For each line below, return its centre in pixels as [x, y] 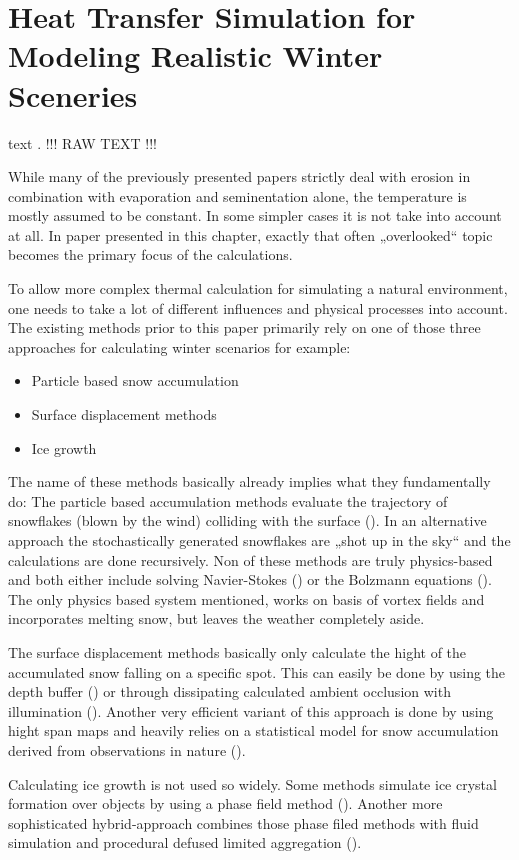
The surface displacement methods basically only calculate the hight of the [237, 651]
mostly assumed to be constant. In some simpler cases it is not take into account [255, 215]
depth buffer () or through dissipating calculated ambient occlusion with [229, 691]
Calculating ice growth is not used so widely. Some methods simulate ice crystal [252, 783]
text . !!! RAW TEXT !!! [82, 142]
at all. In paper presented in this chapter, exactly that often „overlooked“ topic [250, 234]
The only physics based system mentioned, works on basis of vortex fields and [246, 598]
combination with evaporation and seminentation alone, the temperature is [237, 195]
